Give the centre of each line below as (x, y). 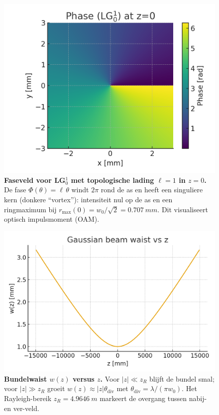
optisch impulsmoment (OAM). (52, 219)
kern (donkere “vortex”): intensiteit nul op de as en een (88, 199)
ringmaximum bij (30, 209)
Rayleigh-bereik (28, 398)
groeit (56, 388)
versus (83, 378)
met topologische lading (112, 180)
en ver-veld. (22, 408)
